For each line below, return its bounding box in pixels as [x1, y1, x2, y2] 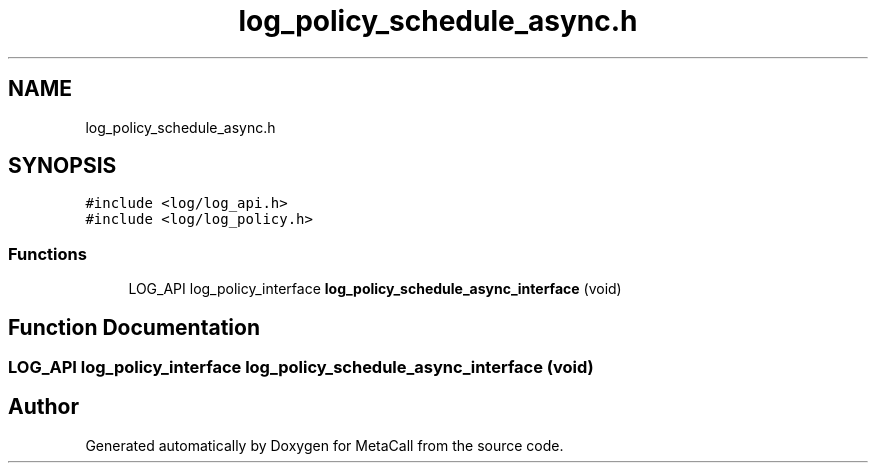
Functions [8, 243, 87, 264]
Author [8, 394, 79, 420]
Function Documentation [8, 314, 260, 340]
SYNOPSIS [8, 153, 117, 179]
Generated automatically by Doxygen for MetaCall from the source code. [85, 436, 564, 454]
